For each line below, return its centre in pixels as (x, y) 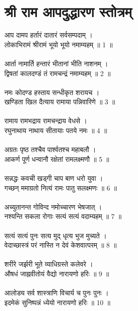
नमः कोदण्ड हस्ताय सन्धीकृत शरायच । (52, 92)
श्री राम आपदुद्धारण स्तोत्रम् (68, 11)
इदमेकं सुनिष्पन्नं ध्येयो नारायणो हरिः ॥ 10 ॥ (57, 302)
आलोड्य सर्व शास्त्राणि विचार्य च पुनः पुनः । (57, 293)
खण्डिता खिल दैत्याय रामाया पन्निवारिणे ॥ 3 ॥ (60, 102)
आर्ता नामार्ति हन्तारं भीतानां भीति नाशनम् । (56, 63)
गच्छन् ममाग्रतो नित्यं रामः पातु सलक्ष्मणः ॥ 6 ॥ (61, 187)
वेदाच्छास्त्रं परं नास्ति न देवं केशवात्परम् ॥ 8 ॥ (60, 245)
